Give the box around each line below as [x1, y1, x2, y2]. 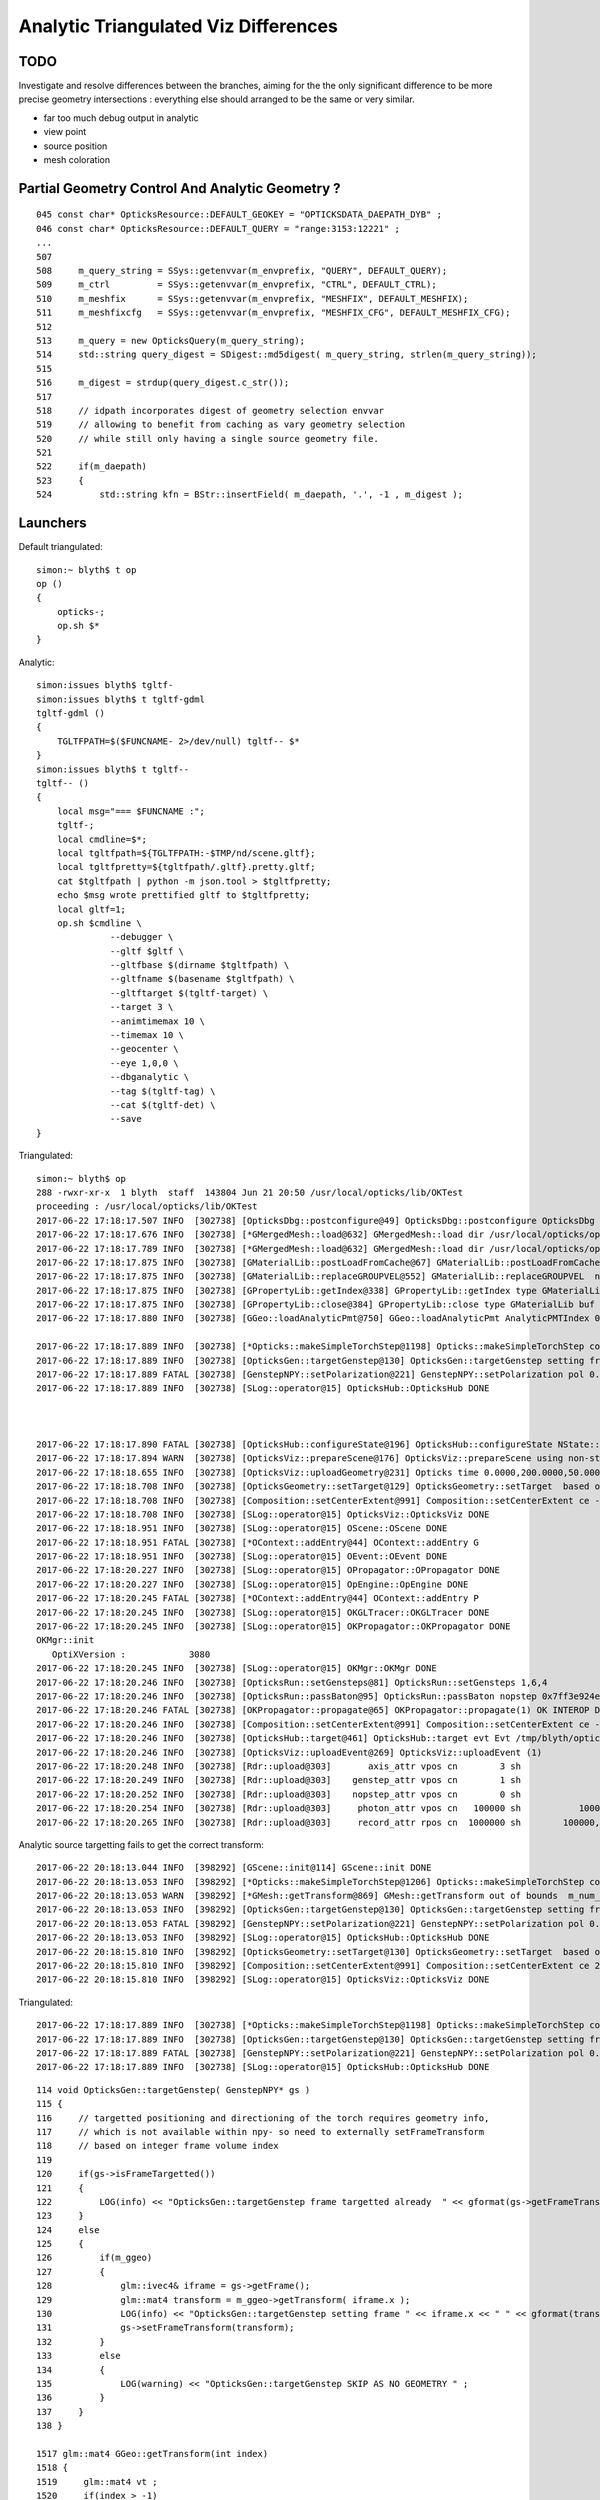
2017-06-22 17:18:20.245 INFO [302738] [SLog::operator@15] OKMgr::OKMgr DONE [36, 1663, 437, 1674]
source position [43, 140, 108, 152]
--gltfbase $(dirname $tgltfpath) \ [110, 960, 290, 971]
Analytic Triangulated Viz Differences [18, 15, 339, 37]
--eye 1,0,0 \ [110, 1057, 179, 1069]
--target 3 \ [110, 1001, 174, 1013]
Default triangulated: [18, 541, 104, 553]
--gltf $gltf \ [110, 945, 185, 957]
